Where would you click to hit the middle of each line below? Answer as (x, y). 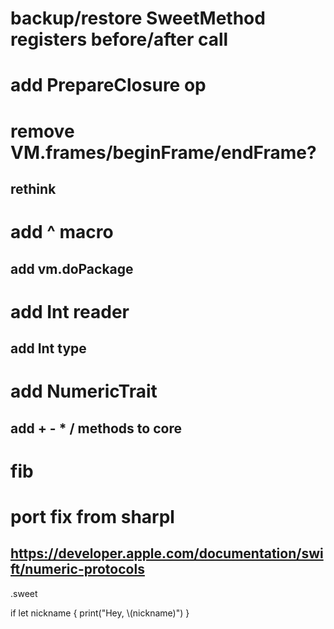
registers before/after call (119, 39)
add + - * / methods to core (96, 428)
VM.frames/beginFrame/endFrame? (163, 152)
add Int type (48, 348)
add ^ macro (62, 232)
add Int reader (70, 311)
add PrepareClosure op (108, 85)
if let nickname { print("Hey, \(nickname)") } (100, 613)
